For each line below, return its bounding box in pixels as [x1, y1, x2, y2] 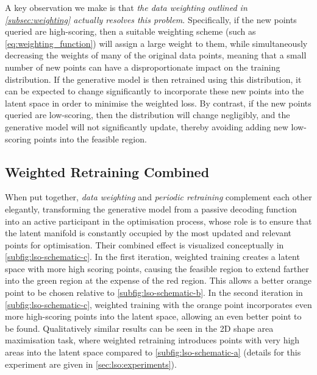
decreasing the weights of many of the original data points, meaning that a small [5, 49, 307, 61]
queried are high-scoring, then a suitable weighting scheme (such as [5, 25, 256, 38]
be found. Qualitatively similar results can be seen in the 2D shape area [5, 321, 274, 334]
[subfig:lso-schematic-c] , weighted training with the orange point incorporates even [5, 298, 312, 310]
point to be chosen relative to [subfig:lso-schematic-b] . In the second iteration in [5, 286, 303, 299]
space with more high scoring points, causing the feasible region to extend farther [5, 262, 309, 275]
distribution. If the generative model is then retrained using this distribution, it [5, 72, 302, 85]
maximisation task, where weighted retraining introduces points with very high [5, 334, 300, 346]
